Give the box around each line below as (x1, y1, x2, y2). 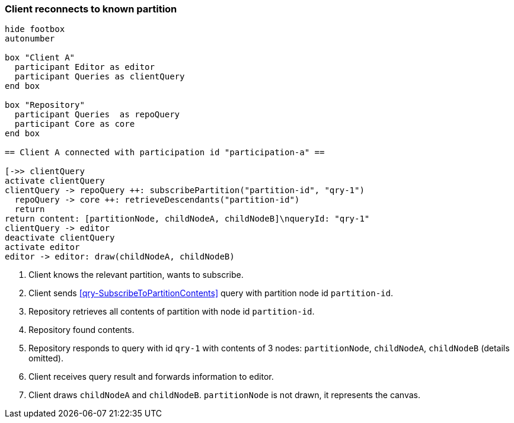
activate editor (5, 242, 80, 252)
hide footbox (5, 24, 65, 34)
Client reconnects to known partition (5, 3, 177, 15)
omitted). (28, 353, 63, 364)
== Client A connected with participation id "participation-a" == (5, 148, 325, 158)
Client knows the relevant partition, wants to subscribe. (28, 270, 244, 280)
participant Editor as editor (14, 62, 155, 72)
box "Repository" (5, 100, 85, 110)
